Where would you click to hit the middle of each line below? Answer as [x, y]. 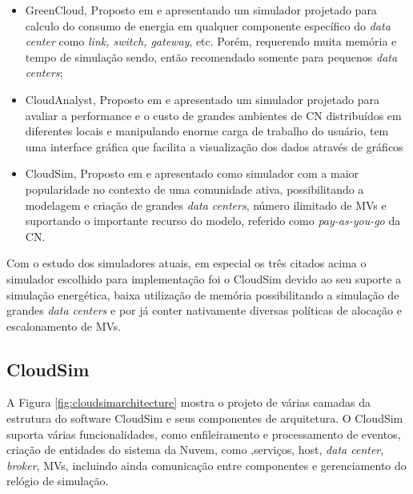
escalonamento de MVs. [64, 325]
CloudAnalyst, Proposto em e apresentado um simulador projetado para [202, 99]
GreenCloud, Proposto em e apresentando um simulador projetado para [201, 10]
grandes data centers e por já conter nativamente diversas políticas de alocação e [204, 310]
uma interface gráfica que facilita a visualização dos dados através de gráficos [214, 146]
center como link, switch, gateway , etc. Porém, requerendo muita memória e [211, 41]
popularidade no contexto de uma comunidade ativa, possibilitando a [194, 189]
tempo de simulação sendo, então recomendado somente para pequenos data [211, 56]
